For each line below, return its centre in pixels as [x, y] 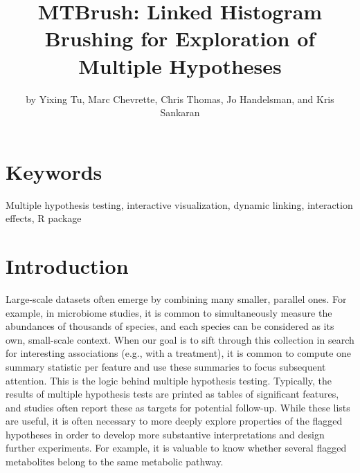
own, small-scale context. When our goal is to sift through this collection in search [180, 339]
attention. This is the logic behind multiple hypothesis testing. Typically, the [169, 380]
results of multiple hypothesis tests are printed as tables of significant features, [172, 394]
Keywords [54, 171]
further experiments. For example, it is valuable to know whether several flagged [176, 448]
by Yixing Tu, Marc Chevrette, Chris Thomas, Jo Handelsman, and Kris [180, 99]
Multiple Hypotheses [180, 65]
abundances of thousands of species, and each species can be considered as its [170, 326]
